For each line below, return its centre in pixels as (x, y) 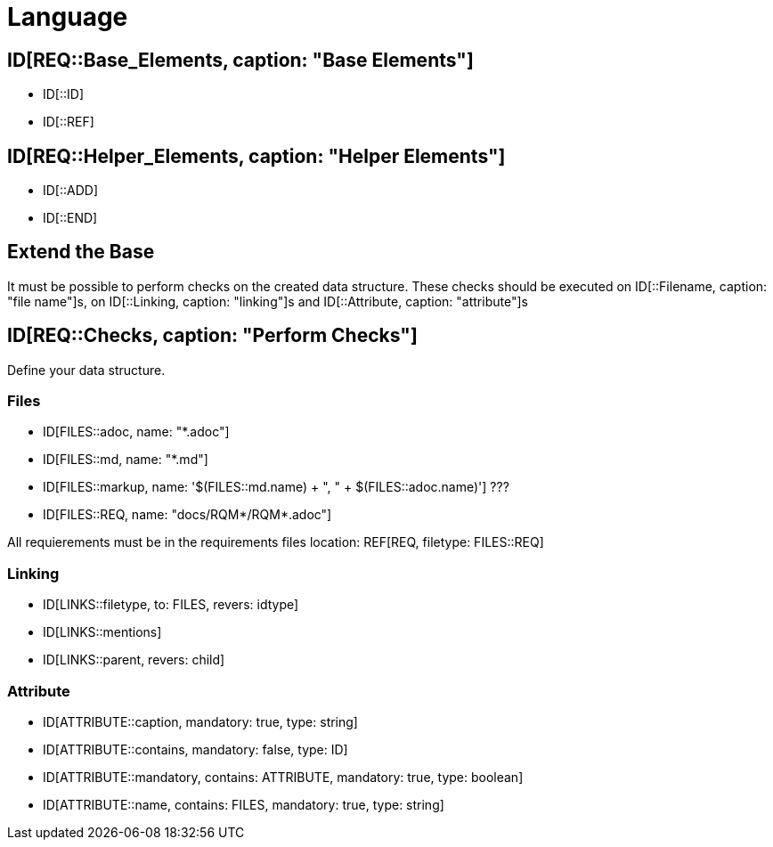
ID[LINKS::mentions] (102, 632)
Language (68, 17)
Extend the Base (81, 252)
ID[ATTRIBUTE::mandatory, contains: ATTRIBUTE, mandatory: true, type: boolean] (283, 777)
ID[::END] (70, 218)
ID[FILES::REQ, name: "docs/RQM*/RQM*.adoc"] (187, 515)
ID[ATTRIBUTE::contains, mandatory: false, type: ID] (195, 749)
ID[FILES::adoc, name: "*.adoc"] (136, 432)
